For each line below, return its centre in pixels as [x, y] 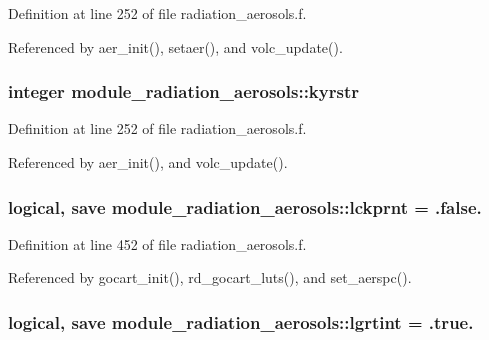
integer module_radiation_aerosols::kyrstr [183, 91]
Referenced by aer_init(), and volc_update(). [148, 162]
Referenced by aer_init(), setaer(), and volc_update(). [175, 46]
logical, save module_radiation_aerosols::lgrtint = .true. [241, 321]
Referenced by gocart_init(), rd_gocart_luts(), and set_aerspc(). [210, 277]
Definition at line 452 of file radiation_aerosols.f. [157, 243]
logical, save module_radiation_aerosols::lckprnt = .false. [245, 206]
